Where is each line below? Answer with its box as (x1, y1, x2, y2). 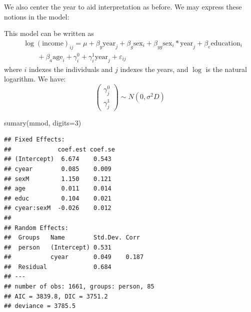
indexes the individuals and (28, 63, 113, 74)
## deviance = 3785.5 (4, 302, 76, 310)
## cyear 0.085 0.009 (4, 165, 111, 172)
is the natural (205, 63, 247, 74)
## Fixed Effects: (4, 136, 65, 143)
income (42, 39, 63, 47)
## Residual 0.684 (4, 263, 111, 270)
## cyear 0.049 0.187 (4, 253, 144, 261)
